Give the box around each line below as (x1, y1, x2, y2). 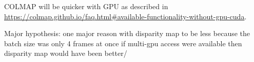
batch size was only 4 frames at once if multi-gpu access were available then (4, 38, 242, 48)
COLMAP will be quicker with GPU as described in (4, 1, 168, 11)
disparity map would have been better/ (4, 48, 127, 58)
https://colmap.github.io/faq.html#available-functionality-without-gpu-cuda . (4, 11, 247, 21)
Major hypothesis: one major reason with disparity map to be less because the (4, 28, 250, 39)
